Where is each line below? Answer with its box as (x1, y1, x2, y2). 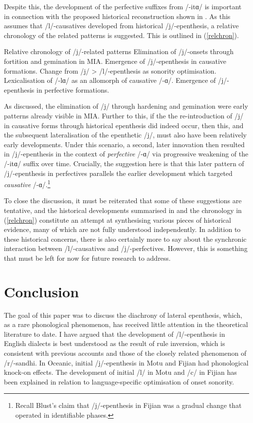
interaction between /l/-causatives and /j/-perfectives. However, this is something (4, 243, 248, 253)
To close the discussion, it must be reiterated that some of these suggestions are (4, 195, 242, 206)
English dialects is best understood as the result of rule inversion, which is (4, 338, 225, 348)
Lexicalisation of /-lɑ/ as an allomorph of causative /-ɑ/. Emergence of (4, 75, 216, 85)
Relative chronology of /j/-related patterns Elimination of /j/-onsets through (4, 46, 234, 57)
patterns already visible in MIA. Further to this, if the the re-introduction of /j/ (4, 110, 244, 120)
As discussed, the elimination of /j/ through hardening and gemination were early (4, 101, 248, 111)
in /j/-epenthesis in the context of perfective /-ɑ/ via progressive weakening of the (4, 149, 249, 159)
